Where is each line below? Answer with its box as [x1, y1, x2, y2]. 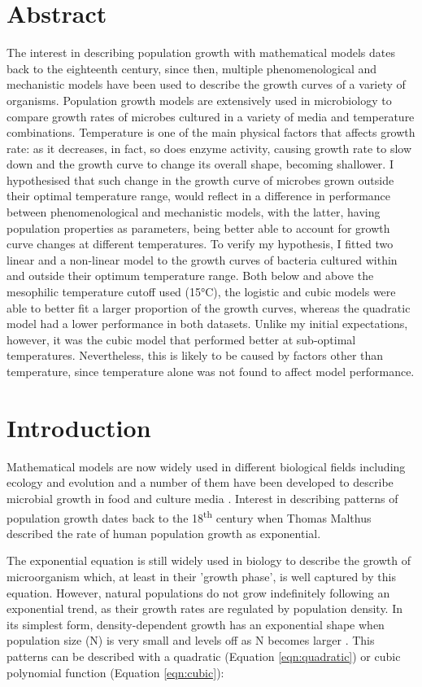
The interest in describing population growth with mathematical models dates [7, 44, 395, 61]
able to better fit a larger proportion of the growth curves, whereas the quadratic [7, 299, 411, 316]
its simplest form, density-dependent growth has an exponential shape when [7, 615, 385, 632]
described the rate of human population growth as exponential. [7, 524, 321, 541]
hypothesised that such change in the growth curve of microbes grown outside [7, 171, 394, 188]
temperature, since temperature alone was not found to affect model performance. [7, 363, 415, 379]
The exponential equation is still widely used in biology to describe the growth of [7, 552, 411, 569]
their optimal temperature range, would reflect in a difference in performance [7, 187, 391, 204]
